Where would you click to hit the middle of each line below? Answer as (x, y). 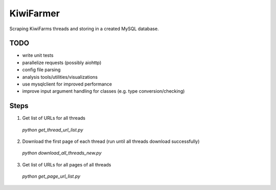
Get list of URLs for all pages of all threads (67, 164)
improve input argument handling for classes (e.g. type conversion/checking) (103, 91)
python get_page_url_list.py (51, 176)
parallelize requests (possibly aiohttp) (62, 62)
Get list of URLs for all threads (54, 118)
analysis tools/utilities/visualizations (60, 77)
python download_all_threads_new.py (62, 153)
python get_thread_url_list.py (53, 130)
